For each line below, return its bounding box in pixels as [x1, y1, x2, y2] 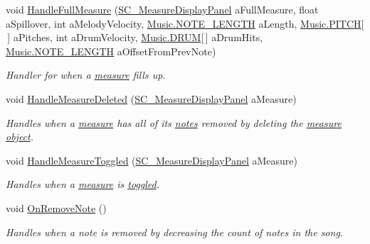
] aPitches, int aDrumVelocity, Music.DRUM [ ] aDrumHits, [7, 30, 263, 45]
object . [6, 129, 34, 144]
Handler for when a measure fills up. [6, 67, 166, 82]
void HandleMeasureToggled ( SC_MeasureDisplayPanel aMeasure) [6, 152, 297, 167]
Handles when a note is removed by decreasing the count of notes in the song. [6, 224, 344, 239]
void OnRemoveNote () [6, 200, 107, 215]
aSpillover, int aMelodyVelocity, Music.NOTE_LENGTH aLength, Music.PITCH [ [6, 16, 364, 30]
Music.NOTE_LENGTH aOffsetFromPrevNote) [6, 43, 216, 58]
